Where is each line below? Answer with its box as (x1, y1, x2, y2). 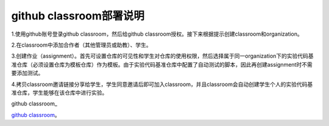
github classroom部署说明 (11, 9, 145, 22)
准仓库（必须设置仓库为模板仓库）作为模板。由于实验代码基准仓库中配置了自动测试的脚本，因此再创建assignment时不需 (11, 61, 313, 68)
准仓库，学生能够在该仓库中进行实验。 (11, 88, 108, 96)
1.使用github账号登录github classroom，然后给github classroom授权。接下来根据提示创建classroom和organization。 (11, 30, 303, 38)
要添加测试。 (11, 70, 44, 77)
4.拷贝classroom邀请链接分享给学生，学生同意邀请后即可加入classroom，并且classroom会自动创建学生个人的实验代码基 (11, 81, 313, 88)
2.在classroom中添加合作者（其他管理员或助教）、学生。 (11, 41, 152, 48)
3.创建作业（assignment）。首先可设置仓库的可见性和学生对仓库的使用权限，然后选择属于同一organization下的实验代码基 (11, 52, 314, 60)
